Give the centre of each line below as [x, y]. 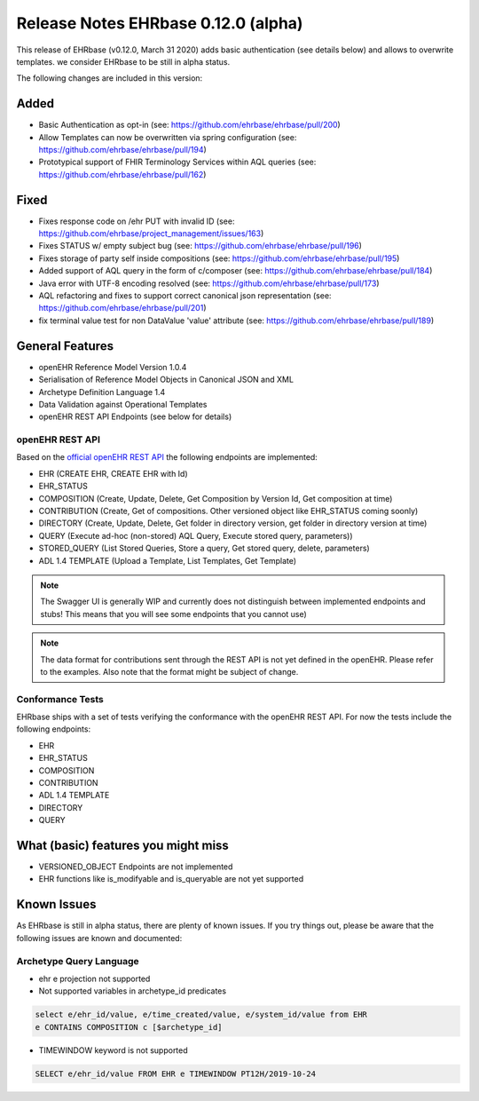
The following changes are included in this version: [110, 78]
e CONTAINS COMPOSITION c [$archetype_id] [129, 1027]
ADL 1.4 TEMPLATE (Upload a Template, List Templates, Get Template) [168, 560]
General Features [65, 346]
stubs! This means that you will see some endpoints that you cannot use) [174, 614]
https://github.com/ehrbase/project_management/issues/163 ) [151, 234]
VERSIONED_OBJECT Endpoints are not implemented [136, 867]
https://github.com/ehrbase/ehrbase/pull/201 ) [122, 308]
